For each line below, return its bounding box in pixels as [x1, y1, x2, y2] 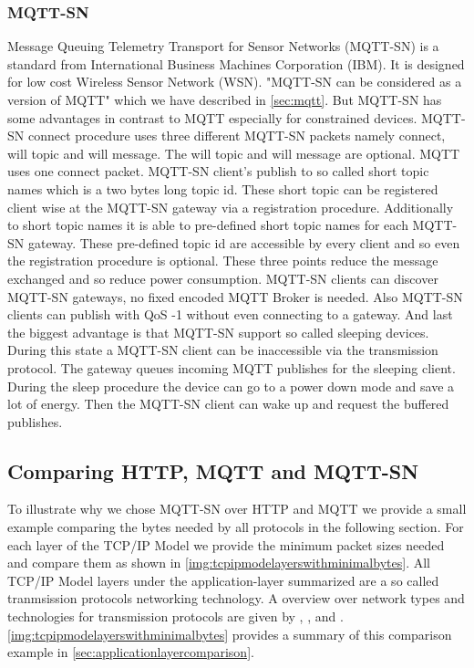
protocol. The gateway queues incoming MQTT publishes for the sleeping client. [7, 358, 456, 377]
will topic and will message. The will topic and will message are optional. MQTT [7, 143, 460, 162]
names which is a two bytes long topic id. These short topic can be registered [7, 179, 438, 198]
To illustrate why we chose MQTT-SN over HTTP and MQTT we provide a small [7, 499, 467, 518]
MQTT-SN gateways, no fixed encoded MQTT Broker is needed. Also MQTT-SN [7, 287, 463, 306]
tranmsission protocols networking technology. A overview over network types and [7, 589, 465, 608]
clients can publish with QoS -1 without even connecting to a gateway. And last [7, 305, 453, 324]
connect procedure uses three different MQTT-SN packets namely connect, [27, 126, 446, 145]
